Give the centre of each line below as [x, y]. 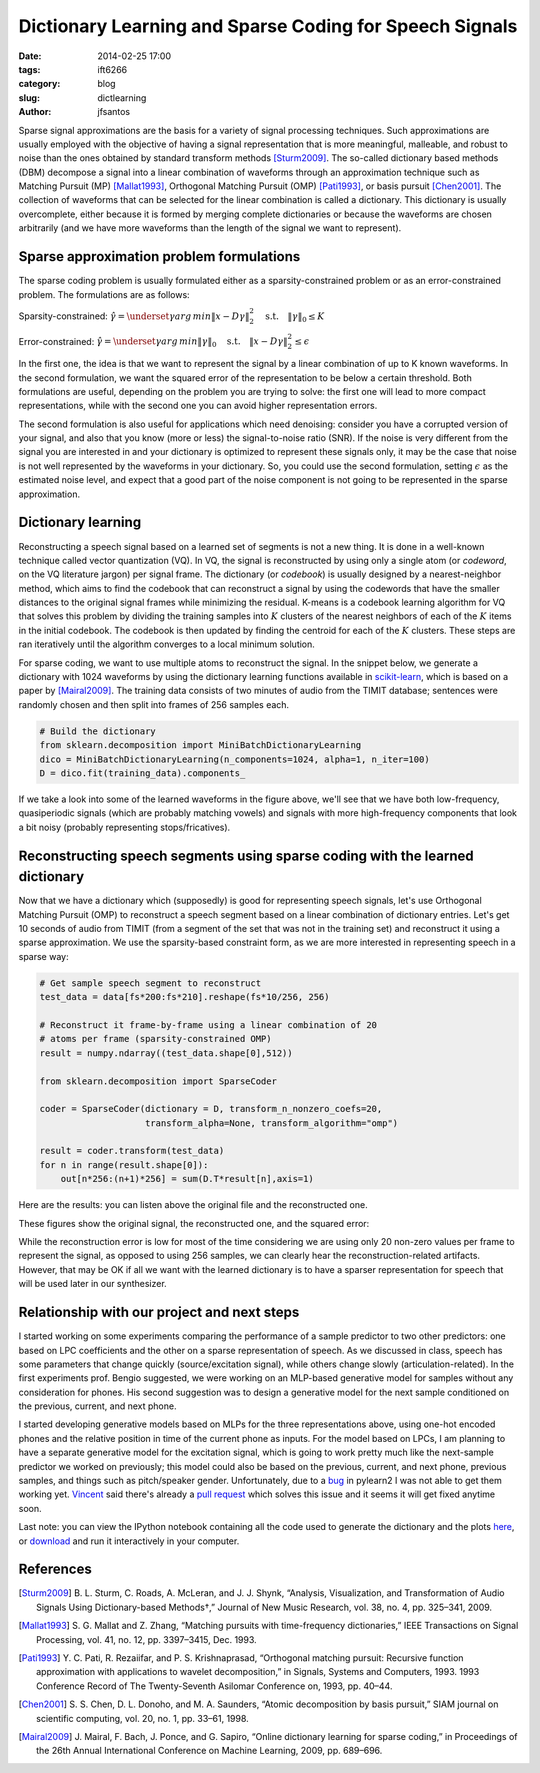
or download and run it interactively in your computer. [129, 1541]
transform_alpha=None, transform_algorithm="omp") [272, 1123]
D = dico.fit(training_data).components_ [142, 773]
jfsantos [114, 112]
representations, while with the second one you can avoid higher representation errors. [198, 406]
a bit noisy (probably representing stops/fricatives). [124, 827]
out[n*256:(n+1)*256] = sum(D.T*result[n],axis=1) [187, 1179]
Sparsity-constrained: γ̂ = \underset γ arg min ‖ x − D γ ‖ [134, 316]
